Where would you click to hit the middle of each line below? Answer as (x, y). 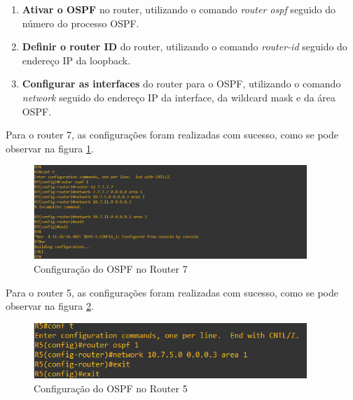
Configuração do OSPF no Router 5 (111, 388)
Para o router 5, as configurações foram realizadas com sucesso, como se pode (172, 292)
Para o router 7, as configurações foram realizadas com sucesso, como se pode (172, 135)
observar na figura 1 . (50, 148)
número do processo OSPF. (81, 23)
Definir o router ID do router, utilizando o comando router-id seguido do (185, 47)
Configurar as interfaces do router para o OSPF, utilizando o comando (181, 84)
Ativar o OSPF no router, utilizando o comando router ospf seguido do (179, 9)
